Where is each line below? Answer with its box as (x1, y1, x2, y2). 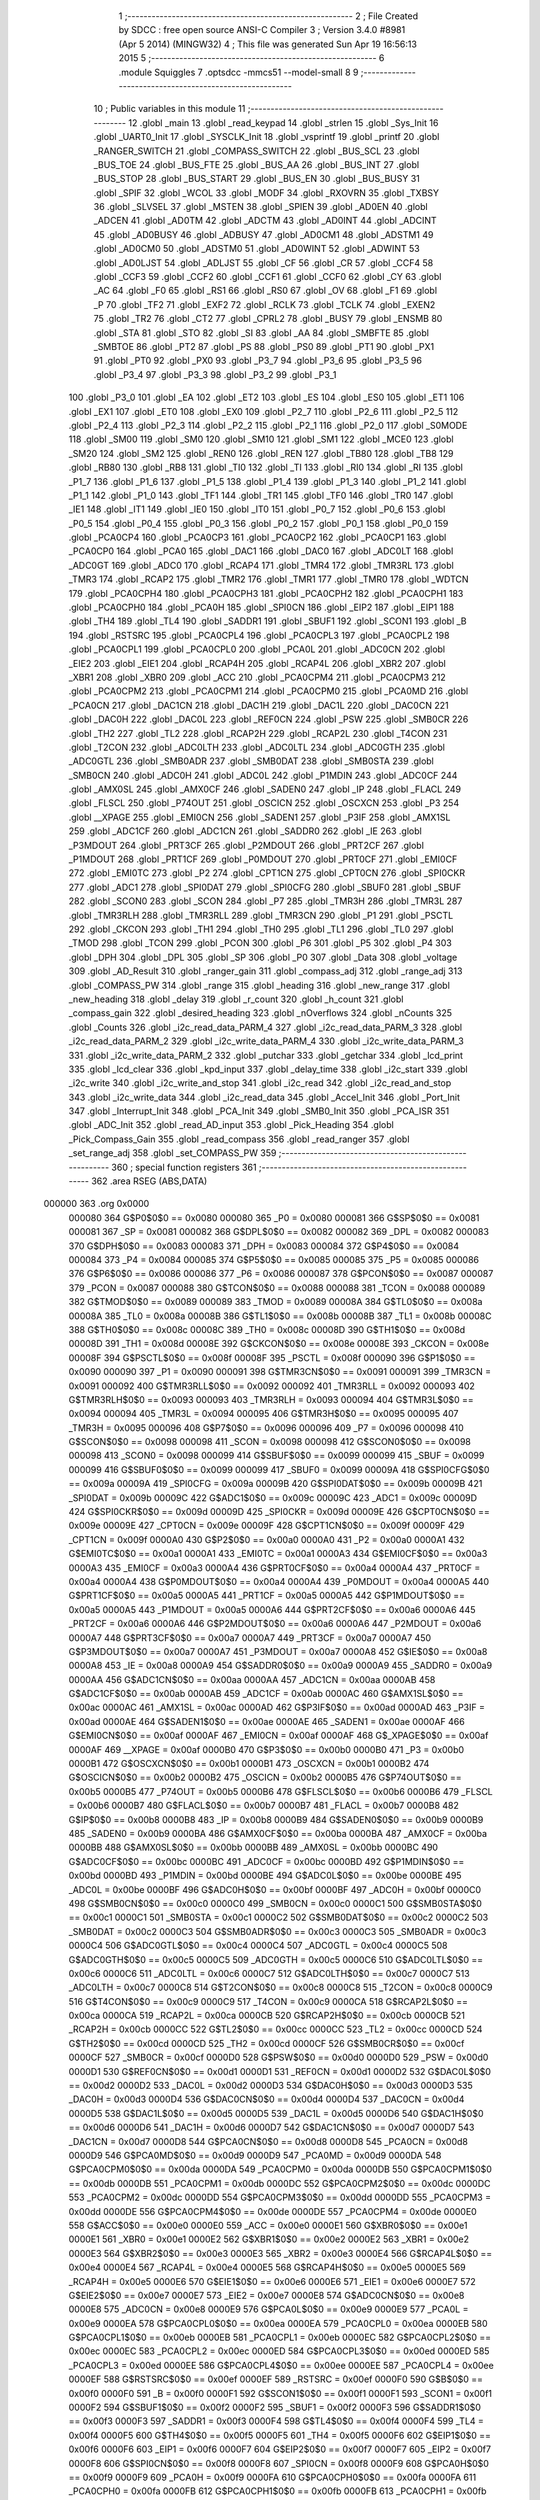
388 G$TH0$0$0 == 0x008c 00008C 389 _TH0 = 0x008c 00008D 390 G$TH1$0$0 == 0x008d (68, 1323, 466, 1335)
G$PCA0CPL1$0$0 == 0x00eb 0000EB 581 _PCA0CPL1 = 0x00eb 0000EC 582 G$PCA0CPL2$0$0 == (68, 2331, 492, 2344)
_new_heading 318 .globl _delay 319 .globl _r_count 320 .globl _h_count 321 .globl (68, 993, 404, 1005)
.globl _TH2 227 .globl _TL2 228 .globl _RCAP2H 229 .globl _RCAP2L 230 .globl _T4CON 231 (68, 727, 448, 739)
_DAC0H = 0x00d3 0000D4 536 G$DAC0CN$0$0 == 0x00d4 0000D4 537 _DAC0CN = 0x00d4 (68, 2093, 465, 2105)
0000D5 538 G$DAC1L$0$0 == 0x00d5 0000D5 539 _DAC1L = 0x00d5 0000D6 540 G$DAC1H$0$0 (68, 2107, 484, 2119)
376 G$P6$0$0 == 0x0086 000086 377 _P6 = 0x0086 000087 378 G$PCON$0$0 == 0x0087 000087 (68, 1268, 494, 1280)
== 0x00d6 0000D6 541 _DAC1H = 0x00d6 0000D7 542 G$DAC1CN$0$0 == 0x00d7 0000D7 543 (68, 2121, 475, 2134)
